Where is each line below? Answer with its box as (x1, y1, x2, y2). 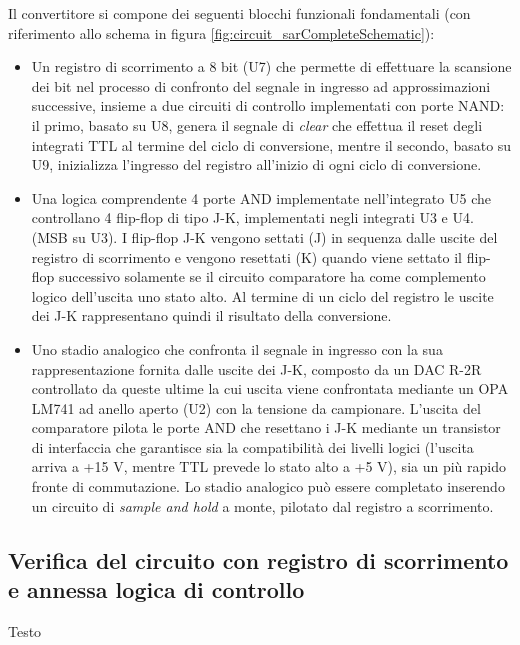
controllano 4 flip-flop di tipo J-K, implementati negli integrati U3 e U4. (31, 207, 474, 228)
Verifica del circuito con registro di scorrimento (8, 544, 509, 575)
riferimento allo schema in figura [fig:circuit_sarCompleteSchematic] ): (8, 22, 435, 43)
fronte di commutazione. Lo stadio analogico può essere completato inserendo (31, 476, 505, 497)
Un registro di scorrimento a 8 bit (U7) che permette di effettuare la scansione (31, 56, 512, 77)
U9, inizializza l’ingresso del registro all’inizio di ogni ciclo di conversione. (31, 154, 482, 175)
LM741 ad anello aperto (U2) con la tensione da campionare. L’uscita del (31, 397, 481, 418)
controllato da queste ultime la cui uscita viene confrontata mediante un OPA (31, 378, 509, 399)
